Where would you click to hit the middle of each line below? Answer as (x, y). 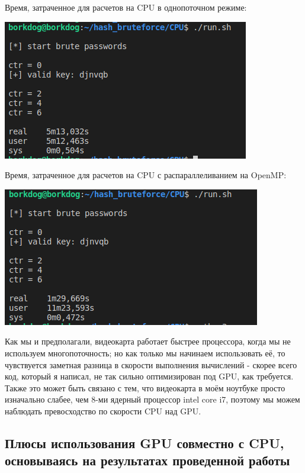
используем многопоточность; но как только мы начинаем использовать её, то (145, 353)
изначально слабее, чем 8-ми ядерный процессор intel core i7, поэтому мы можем (152, 399)
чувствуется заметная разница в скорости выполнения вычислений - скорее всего (151, 364)
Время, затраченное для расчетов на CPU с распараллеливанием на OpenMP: (146, 175)
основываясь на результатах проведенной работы (147, 460)
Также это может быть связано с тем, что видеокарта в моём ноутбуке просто (145, 387)
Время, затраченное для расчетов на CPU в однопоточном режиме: (126, 7)
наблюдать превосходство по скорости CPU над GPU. (103, 411)
